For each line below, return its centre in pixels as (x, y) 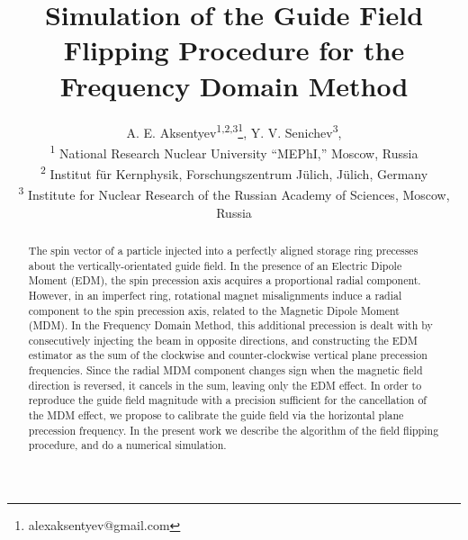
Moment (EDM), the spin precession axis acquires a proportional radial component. (225, 280)
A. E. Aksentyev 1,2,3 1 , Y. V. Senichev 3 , (234, 130)
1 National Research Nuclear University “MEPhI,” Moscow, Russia (234, 151)
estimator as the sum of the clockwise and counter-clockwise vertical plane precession (228, 355)
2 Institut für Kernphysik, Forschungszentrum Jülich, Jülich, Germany (234, 172)
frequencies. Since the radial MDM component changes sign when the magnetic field (225, 370)
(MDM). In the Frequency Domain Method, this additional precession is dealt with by (230, 325)
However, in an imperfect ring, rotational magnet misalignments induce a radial (215, 295)
